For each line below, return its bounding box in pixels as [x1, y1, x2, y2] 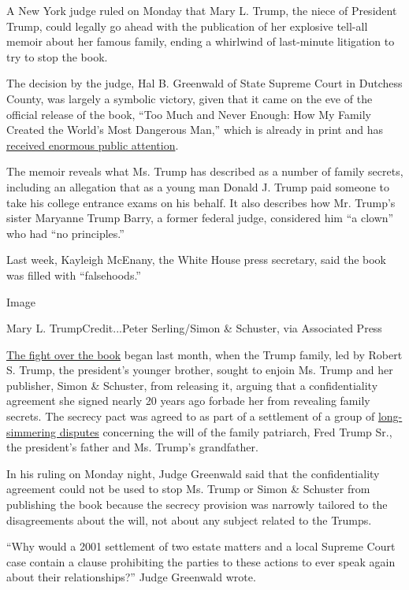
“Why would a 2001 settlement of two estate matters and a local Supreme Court [6, 538, 396, 555]
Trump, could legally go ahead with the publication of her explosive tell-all [6, 17, 368, 34]
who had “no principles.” [6, 224, 125, 241]
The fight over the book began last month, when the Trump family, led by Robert [6, 346, 403, 362]
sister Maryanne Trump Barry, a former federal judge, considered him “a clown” [6, 210, 394, 226]
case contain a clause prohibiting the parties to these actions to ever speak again [6, 553, 396, 570]
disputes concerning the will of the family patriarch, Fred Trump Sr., [59, 423, 392, 440]
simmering [6, 423, 57, 440]
